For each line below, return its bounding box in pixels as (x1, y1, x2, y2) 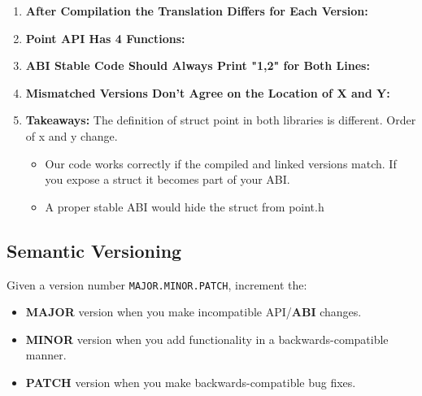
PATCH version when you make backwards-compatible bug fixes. (25, 373, 356, 390)
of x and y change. (25, 127, 118, 144)
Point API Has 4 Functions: (25, 29, 185, 46)
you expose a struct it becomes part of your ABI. (45, 171, 290, 188)
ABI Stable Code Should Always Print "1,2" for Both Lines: (25, 57, 370, 74)
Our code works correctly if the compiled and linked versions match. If (45, 154, 397, 172)
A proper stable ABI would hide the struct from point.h (45, 198, 324, 215)
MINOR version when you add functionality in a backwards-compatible (25, 330, 389, 347)
